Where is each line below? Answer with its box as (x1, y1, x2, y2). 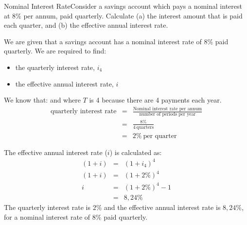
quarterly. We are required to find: (4, 46, 106, 56)
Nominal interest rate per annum (133, 106, 202, 111)
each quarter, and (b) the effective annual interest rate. (4, 20, 168, 30)
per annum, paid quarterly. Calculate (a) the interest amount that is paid (23, 10, 243, 20)
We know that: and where (4, 95, 81, 105)
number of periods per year (139, 112, 196, 117)
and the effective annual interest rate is (104, 202, 221, 212)
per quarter (143, 132, 177, 139)
